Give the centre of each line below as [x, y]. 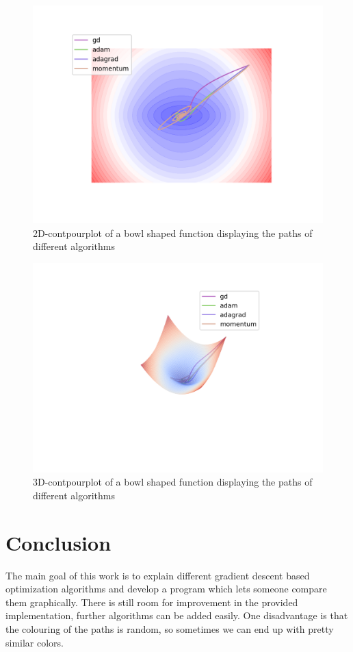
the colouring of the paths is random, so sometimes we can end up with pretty [170, 629]
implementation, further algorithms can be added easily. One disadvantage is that [177, 615]
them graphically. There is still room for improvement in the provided [152, 602]
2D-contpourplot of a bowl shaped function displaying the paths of [173, 233]
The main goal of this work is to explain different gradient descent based [158, 575]
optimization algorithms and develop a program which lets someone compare [166, 589]
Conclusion [58, 542]
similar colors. [35, 642]
